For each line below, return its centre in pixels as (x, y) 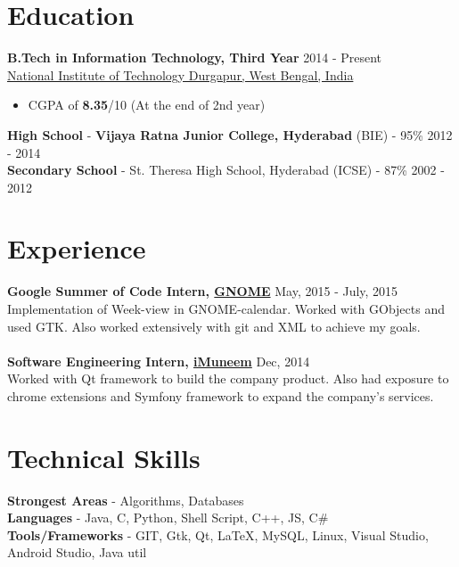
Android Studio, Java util (77, 552)
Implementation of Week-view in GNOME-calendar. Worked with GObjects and (226, 308)
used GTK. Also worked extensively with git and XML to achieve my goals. (214, 326)
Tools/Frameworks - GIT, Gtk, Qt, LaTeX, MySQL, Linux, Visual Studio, (218, 534)
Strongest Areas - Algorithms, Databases (126, 500)
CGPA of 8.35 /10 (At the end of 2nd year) (147, 105)
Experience (77, 248)
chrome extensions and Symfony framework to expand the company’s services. (221, 395)
